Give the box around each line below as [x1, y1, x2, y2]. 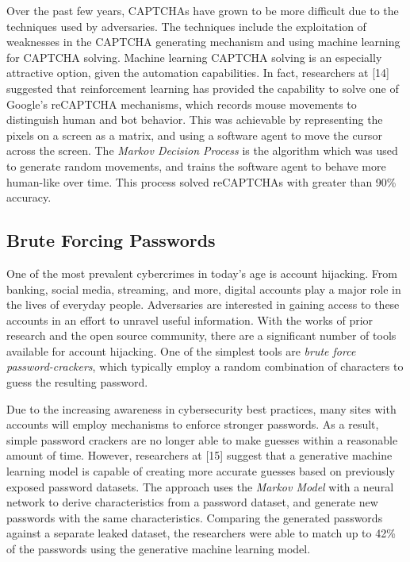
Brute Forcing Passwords [6, 228, 216, 252]
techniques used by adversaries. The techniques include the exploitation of [6, 17, 366, 34]
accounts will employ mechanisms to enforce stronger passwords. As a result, [6, 416, 379, 433]
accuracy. [6, 189, 52, 206]
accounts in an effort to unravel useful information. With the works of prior [6, 311, 374, 328]
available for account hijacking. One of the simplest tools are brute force [6, 342, 356, 359]
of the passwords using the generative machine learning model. [6, 541, 311, 557]
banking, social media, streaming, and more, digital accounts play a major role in [6, 280, 401, 297]
